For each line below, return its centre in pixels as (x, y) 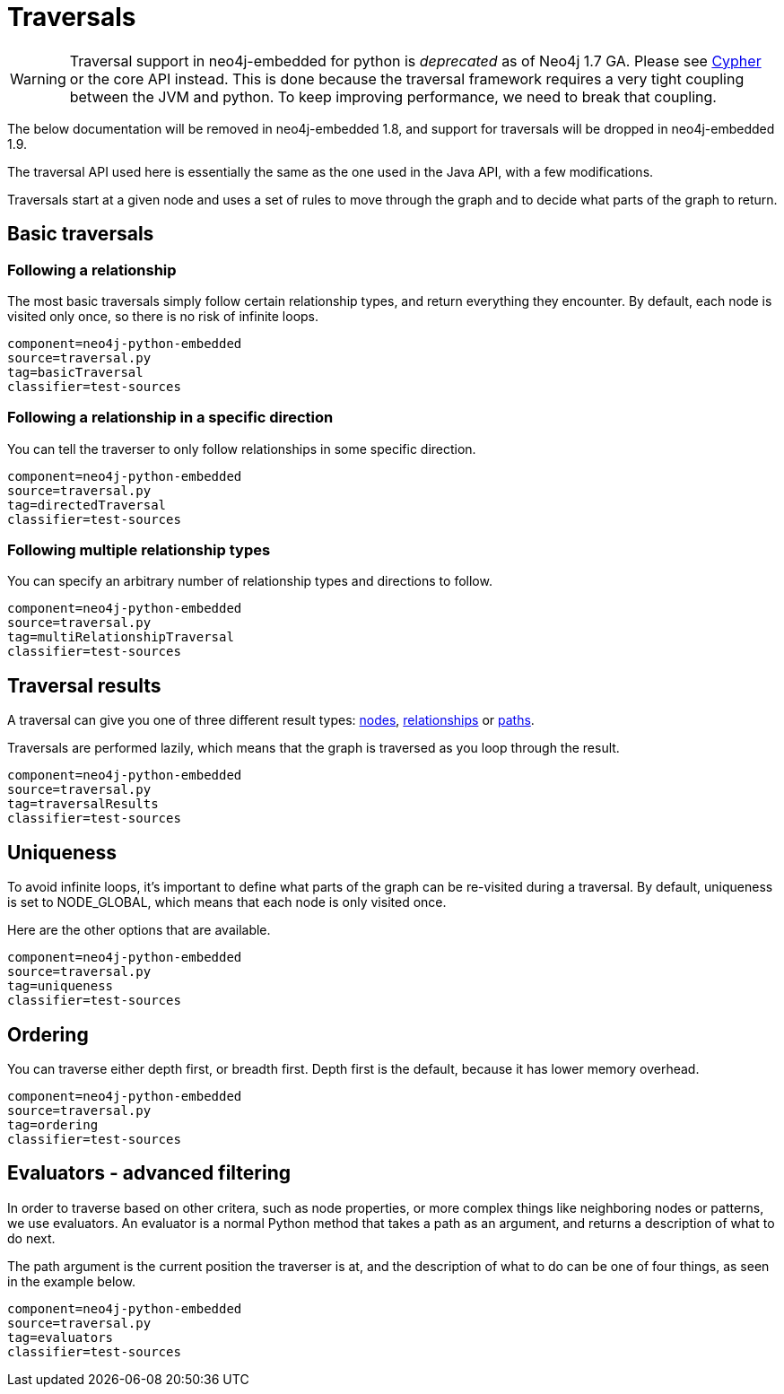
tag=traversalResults (83, 804)
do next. (31, 1238)
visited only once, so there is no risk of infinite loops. (163, 316)
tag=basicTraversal (75, 372)
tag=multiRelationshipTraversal (121, 637)
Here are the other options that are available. (139, 930)
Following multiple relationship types (139, 550)
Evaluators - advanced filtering (149, 1173)
